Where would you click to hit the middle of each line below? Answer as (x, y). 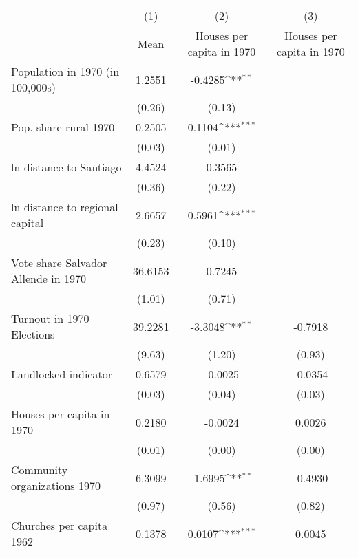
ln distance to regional (65, 207)
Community (40, 470)
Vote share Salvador (59, 262)
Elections (33, 334)
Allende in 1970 (49, 278)
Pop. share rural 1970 (63, 127)
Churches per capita (60, 525)
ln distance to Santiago (66, 167)
